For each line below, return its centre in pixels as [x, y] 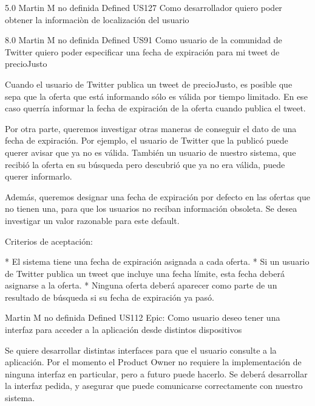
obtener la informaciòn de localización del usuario [97, 19]
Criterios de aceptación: [49, 241]
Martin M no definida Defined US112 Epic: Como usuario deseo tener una [143, 317]
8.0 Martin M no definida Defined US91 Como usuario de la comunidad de [144, 40]
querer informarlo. [39, 176]
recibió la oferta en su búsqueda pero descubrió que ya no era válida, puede [145, 164]
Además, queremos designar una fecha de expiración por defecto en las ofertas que [157, 196]
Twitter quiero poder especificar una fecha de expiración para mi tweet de [142, 51]
